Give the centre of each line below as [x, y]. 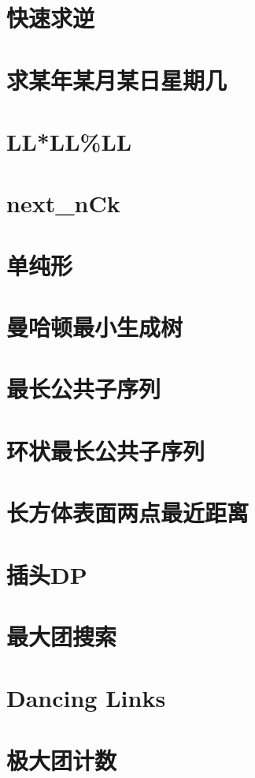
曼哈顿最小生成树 [95, 327]
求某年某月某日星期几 [117, 79]
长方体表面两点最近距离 [128, 512]
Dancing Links [86, 698]
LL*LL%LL [69, 141]
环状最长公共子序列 [106, 450]
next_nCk [63, 203]
